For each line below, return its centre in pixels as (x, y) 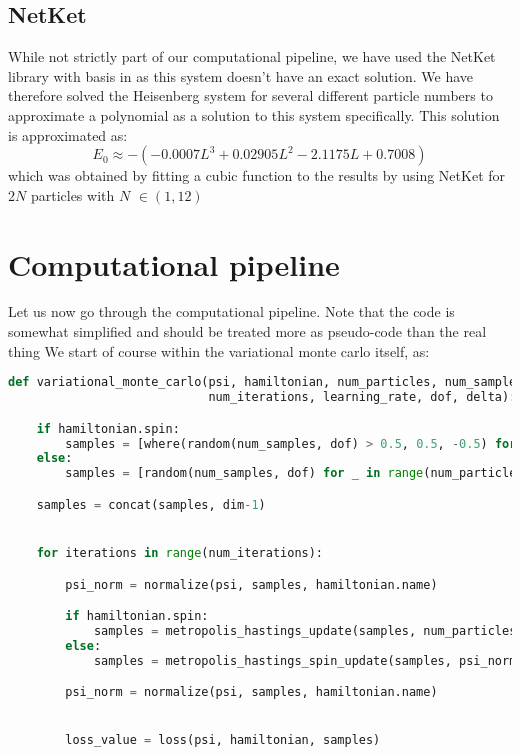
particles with (72, 194)
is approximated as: (68, 134)
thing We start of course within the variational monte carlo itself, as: (219, 350)
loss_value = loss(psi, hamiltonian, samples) (223, 740)
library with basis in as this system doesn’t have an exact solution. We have (241, 75)
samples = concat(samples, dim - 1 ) (151, 504)
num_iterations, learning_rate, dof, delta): (362, 397)
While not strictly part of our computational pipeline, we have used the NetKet (252, 56)
